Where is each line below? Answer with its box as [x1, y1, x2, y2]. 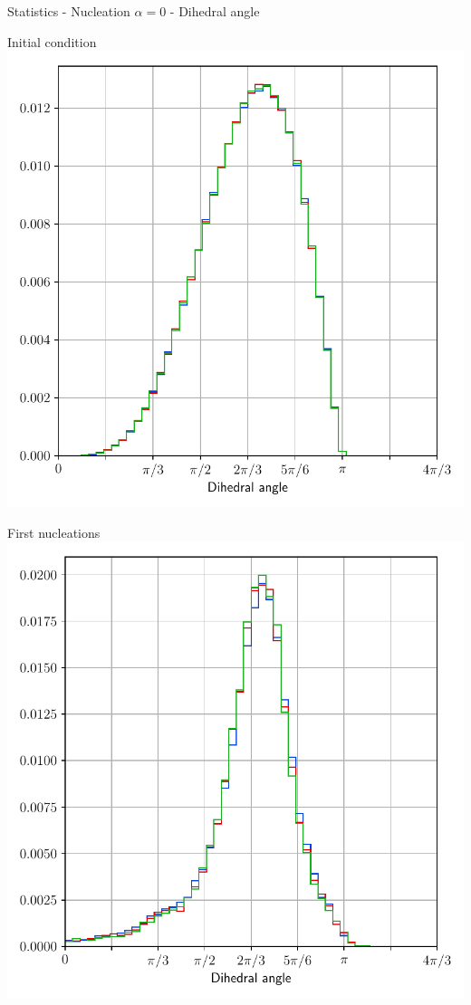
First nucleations [7, 522, 101, 541]
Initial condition [7, 32, 97, 51]
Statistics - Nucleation [7, 2, 130, 20]
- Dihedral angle [169, 2, 260, 20]
